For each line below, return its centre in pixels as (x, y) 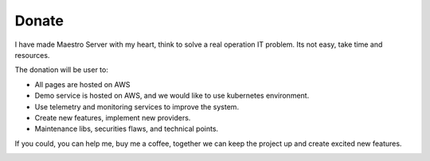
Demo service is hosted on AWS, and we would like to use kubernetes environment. (172, 96)
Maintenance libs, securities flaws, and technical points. (127, 129)
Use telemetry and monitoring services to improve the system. (137, 106)
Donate (39, 21)
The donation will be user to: (62, 70)
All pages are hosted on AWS (82, 84)
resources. (32, 55)
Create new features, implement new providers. (113, 117)
